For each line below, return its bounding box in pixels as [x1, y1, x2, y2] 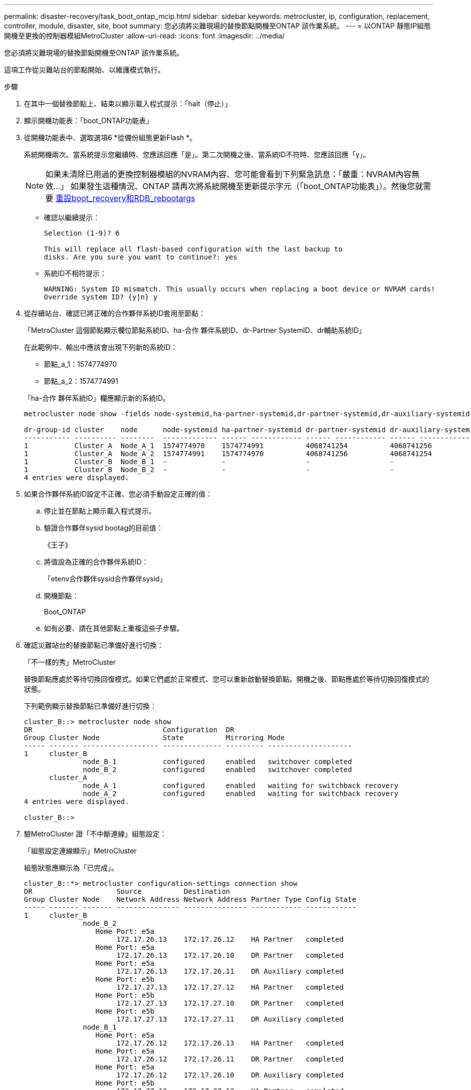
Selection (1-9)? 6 [44, 229, 120, 237]
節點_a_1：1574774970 [44, 360, 117, 368]
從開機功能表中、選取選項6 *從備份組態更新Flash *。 [24, 133, 197, 142]
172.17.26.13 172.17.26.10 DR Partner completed [116, 951, 344, 959]
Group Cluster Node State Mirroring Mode [24, 734, 285, 742]
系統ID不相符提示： [44, 269, 107, 277]
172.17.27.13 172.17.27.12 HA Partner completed [116, 983, 344, 991]
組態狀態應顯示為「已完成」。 [24, 863, 118, 872]
